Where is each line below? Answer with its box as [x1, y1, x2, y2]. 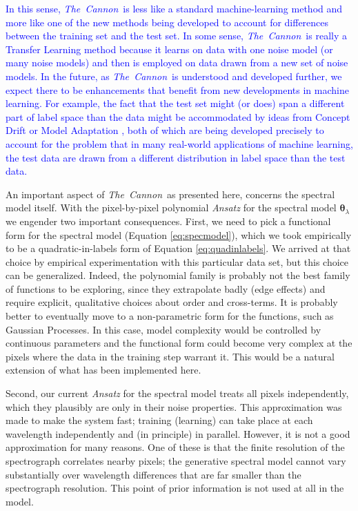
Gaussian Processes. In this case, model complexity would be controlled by [6, 322, 321, 336]
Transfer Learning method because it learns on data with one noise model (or [6, 41, 333, 56]
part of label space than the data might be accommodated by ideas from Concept [6, 109, 350, 124]
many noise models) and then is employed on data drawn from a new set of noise [6, 55, 348, 70]
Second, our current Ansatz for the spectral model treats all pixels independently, [6, 386, 349, 401]
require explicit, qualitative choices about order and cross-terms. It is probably [6, 295, 338, 309]
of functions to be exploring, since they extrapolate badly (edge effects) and [6, 281, 326, 296]
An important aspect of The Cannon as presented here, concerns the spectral [6, 186, 335, 201]
